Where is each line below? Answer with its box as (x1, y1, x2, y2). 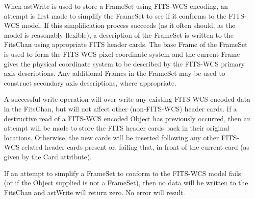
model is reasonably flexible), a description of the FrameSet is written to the (4, 29, 234, 40)
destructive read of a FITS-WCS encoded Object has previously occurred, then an (4, 113, 251, 123)
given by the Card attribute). (4, 151, 92, 161)
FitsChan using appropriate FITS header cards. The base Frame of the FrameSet (4, 39, 248, 49)
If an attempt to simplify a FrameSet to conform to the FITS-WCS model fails (4, 168, 241, 178)
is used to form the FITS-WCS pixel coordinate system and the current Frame (4, 48, 240, 59)
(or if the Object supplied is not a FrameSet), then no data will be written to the (4, 177, 248, 188)
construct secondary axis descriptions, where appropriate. (4, 77, 177, 88)
